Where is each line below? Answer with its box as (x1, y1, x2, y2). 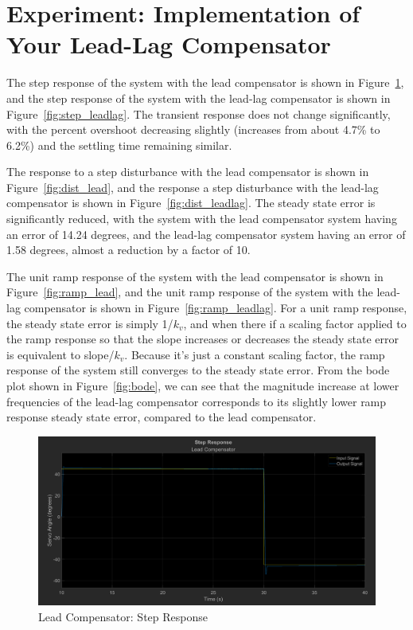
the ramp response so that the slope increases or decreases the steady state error (6, 331, 399, 347)
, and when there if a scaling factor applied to (183, 315, 407, 331)
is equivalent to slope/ (6, 346, 115, 362)
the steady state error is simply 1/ (6, 315, 173, 331)
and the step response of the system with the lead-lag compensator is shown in (6, 89, 391, 106)
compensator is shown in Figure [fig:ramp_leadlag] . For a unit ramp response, (24, 299, 407, 316)
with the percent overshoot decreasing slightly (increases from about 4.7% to (6, 121, 380, 138)
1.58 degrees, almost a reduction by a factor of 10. (6, 241, 251, 258)
